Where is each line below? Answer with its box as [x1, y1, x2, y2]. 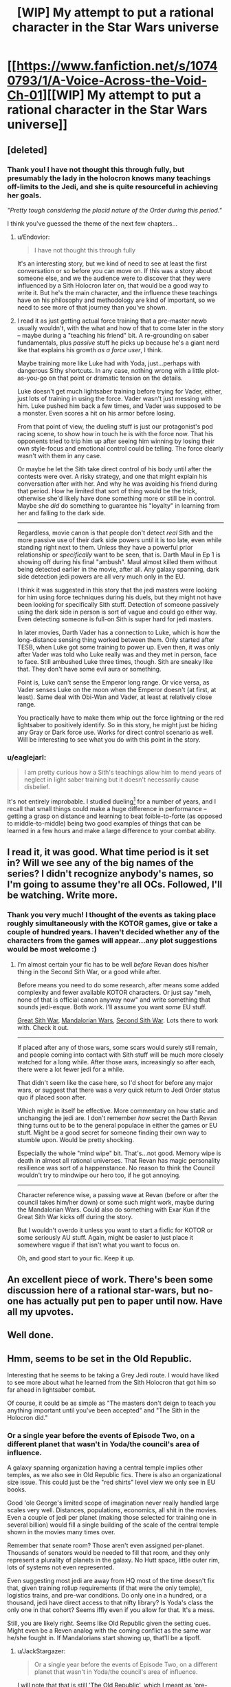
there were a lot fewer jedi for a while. [16, 1065, 125, 1073]
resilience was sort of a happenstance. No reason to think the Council [16, 1163, 215, 1172]
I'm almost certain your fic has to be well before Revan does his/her [16, 960, 209, 968]
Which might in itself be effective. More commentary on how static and [16, 1106, 219, 1115]
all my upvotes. [7, 1306, 74, 1318]
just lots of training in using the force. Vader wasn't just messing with [16, 394, 213, 402]
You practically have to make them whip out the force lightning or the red [16, 713, 224, 722]
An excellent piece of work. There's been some [7, 1274, 213, 1285]
